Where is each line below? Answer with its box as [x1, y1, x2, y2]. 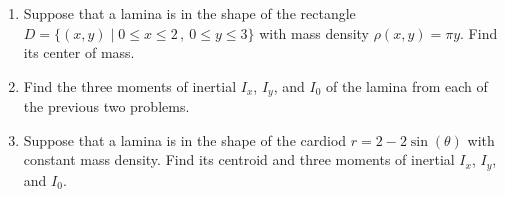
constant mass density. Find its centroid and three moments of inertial [23, 149, 455, 170]
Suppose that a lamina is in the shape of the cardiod [23, 129, 347, 150]
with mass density [259, 22, 370, 43]
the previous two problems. [23, 96, 190, 117]
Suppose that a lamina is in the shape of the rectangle [23, 3, 356, 23]
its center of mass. [23, 42, 135, 63]
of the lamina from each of [325, 75, 488, 96]
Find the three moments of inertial [23, 75, 237, 96]
